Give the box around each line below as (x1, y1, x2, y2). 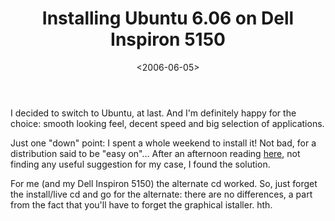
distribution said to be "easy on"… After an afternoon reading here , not (10, 147, 301, 159)
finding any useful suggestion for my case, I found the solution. (10, 158, 271, 170)
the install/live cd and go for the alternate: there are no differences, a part (10, 188, 313, 200)
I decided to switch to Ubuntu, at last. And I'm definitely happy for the (10, 107, 297, 119)
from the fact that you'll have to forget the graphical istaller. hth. (10, 198, 273, 211)
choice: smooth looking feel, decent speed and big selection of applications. (10, 117, 325, 129)
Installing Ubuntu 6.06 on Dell (41, 7, 295, 30)
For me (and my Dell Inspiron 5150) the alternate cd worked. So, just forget (10, 177, 318, 189)
